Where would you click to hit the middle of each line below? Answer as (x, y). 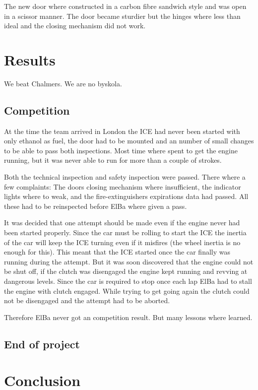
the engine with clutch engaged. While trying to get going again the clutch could (127, 291)
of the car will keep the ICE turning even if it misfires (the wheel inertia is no (122, 242)
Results (30, 59)
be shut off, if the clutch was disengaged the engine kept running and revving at (126, 271)
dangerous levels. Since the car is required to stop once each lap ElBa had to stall (128, 281)
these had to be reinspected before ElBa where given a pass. (96, 206)
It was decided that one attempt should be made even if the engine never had (122, 223)
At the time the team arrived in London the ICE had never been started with (122, 131)
